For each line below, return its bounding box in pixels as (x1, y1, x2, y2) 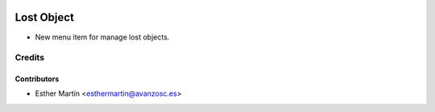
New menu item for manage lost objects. (35, 32, 170, 42)
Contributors (14, 74, 60, 84)
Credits (14, 52, 44, 64)
